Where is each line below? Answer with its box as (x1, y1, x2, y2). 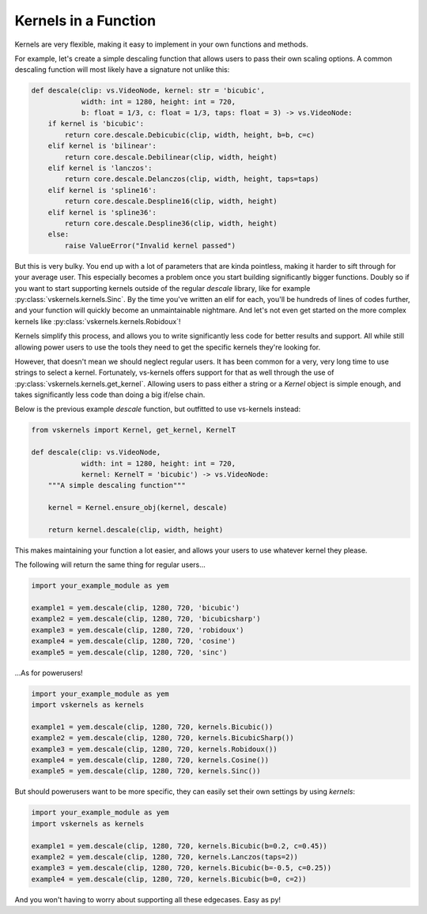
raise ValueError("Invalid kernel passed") (64, 241, 236, 250)
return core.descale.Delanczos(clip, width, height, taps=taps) (64, 175, 319, 183)
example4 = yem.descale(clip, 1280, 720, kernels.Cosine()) (31, 755, 270, 765)
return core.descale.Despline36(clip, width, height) (64, 219, 278, 228)
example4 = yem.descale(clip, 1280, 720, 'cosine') (31, 636, 236, 646)
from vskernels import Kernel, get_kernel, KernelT (31, 425, 236, 435)
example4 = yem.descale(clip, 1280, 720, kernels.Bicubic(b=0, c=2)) (31, 874, 307, 883)
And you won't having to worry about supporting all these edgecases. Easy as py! (14, 894, 281, 905)
